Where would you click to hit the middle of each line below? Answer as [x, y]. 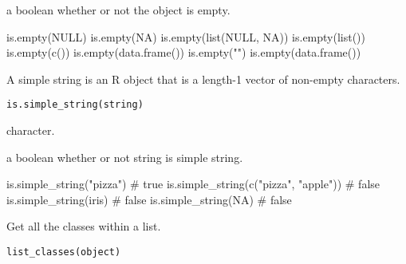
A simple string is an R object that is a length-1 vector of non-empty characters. [203, 79]
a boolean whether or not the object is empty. [118, 10]
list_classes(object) [64, 252]
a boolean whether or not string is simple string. [125, 157]
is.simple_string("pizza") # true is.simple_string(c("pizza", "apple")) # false [193, 184]
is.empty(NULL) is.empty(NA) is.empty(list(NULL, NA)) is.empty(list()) [186, 36]
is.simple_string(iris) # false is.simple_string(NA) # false [149, 199]
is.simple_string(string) [75, 105]
